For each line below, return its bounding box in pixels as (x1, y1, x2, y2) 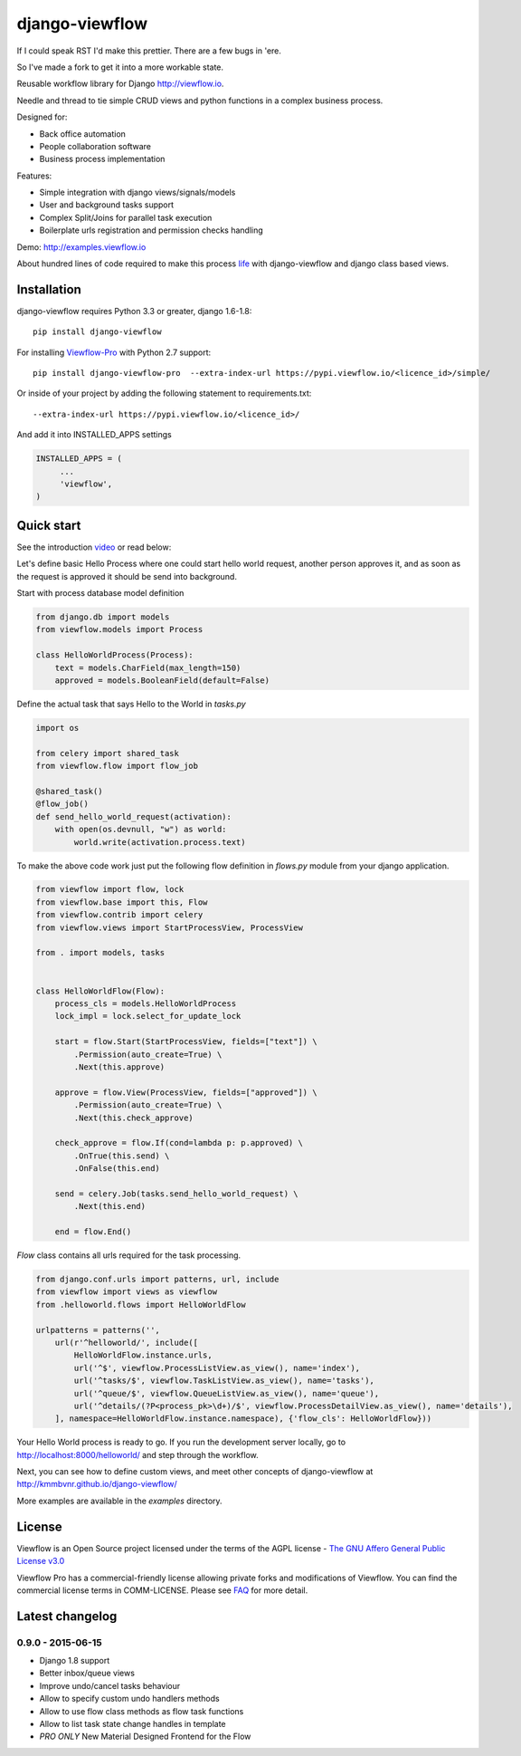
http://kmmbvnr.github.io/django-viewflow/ (16, 1479, 178, 1490)
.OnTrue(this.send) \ (73, 1150, 170, 1161)
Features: (16, 170, 52, 181)
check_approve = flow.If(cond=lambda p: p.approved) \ (54, 1137, 303, 1148)
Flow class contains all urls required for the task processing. (16, 1250, 242, 1261)
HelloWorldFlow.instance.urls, (73, 1350, 213, 1360)
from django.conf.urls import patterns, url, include (35, 1274, 279, 1284)
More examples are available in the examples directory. (16, 1495, 223, 1506)
